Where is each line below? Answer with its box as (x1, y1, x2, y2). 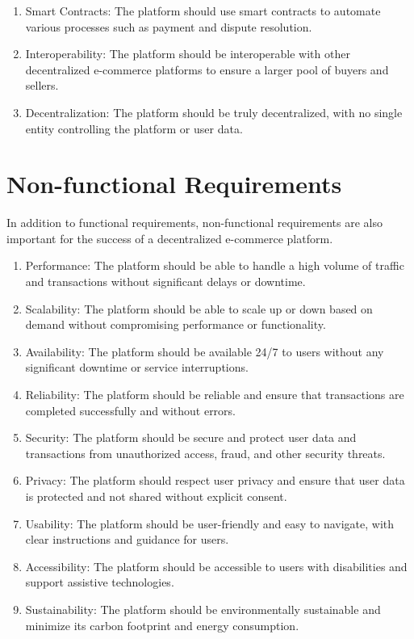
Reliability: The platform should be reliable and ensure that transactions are (25, 386, 404, 403)
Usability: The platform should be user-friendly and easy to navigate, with (25, 515, 395, 532)
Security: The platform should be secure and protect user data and (25, 429, 357, 446)
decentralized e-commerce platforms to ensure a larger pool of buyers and (25, 61, 389, 78)
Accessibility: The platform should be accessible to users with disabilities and (25, 557, 408, 574)
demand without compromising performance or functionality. (25, 316, 326, 333)
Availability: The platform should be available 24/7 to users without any (25, 343, 384, 359)
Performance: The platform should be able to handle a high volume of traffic (25, 257, 404, 274)
